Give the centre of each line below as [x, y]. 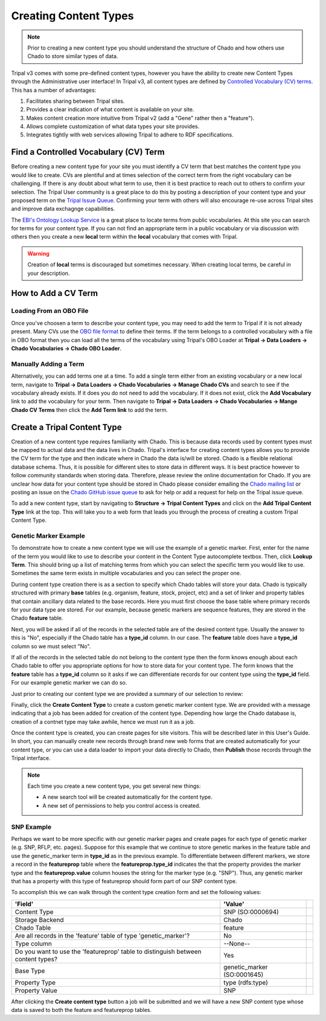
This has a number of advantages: [54, 90]
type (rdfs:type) [246, 982]
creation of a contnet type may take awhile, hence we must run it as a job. [103, 721]
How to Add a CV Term [55, 293]
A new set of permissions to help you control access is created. [121, 805]
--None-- [237, 944]
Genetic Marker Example [48, 536]
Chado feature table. [37, 618]
